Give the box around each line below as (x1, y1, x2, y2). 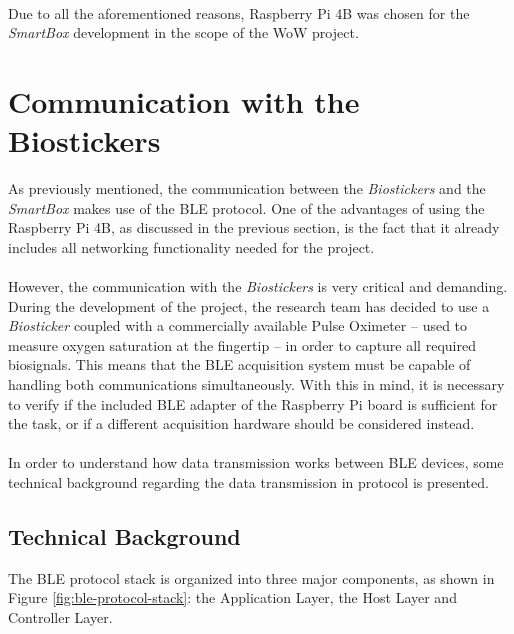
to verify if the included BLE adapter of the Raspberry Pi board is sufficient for (8, 393, 498, 414)
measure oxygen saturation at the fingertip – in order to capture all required (8, 334, 476, 355)
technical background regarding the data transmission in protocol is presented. (8, 472, 489, 492)
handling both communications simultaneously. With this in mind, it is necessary (8, 374, 505, 395)
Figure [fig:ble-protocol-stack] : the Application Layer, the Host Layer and (8, 587, 457, 608)
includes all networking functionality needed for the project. (8, 236, 375, 257)
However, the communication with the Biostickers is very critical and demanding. (8, 276, 508, 297)
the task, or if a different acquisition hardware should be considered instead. (8, 413, 475, 434)
